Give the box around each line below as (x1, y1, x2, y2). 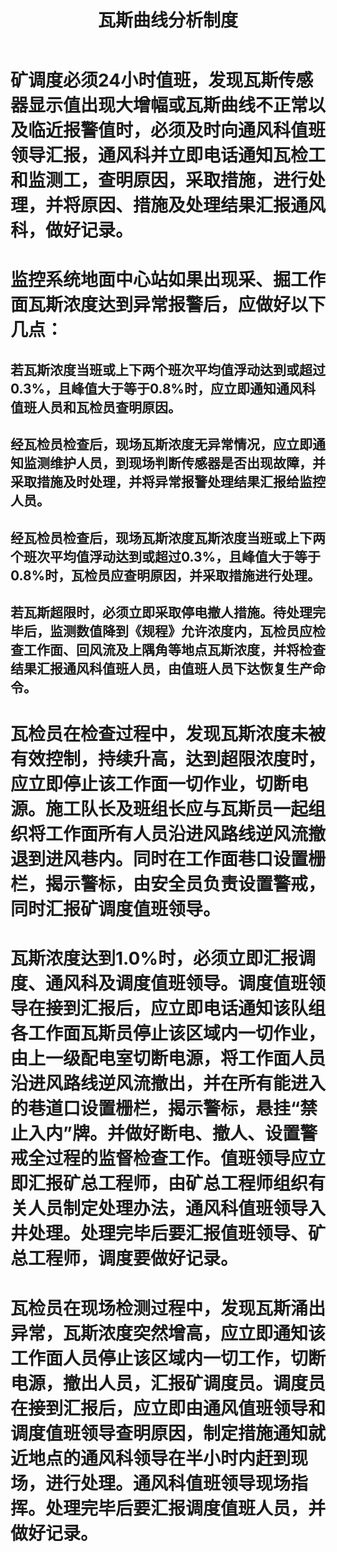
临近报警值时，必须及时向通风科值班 (28, 119, 327, 142)
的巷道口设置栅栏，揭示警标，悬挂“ (10, 1097, 301, 1120)
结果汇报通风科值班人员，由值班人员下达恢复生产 (10, 660, 313, 677)
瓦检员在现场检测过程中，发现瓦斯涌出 (10, 1297, 327, 1320)
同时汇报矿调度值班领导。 (10, 898, 222, 921)
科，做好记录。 (10, 219, 134, 242)
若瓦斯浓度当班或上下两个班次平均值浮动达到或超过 (10, 361, 326, 378)
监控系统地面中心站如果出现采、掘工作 (10, 269, 327, 291)
